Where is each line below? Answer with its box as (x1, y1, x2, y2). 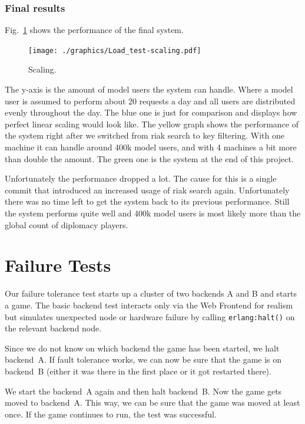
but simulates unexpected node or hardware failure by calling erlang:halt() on (5, 310, 295, 323)
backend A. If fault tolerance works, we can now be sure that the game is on (5, 353, 282, 366)
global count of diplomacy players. (5, 218, 128, 231)
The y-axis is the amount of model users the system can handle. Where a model (5, 83, 293, 96)
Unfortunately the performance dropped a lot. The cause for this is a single (5, 172, 277, 185)
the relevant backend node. (5, 322, 102, 334)
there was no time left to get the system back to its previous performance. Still (5, 195, 290, 208)
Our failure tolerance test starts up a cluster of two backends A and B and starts (5, 287, 297, 300)
